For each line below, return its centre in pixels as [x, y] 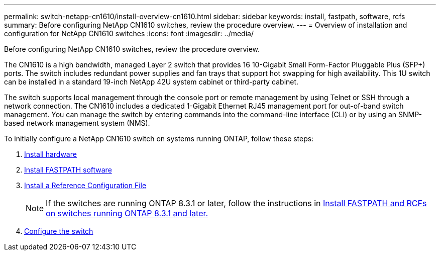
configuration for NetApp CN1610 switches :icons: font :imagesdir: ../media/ [129, 33]
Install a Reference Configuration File [85, 185]
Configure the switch [59, 231]
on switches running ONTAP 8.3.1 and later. [127, 213]
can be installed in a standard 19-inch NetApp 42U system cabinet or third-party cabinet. [151, 82]
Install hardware [50, 154]
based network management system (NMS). [77, 123]
